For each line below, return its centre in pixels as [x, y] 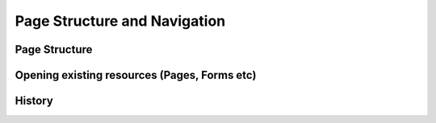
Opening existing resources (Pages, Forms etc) [136, 75]
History [34, 101]
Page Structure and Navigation [120, 21]
